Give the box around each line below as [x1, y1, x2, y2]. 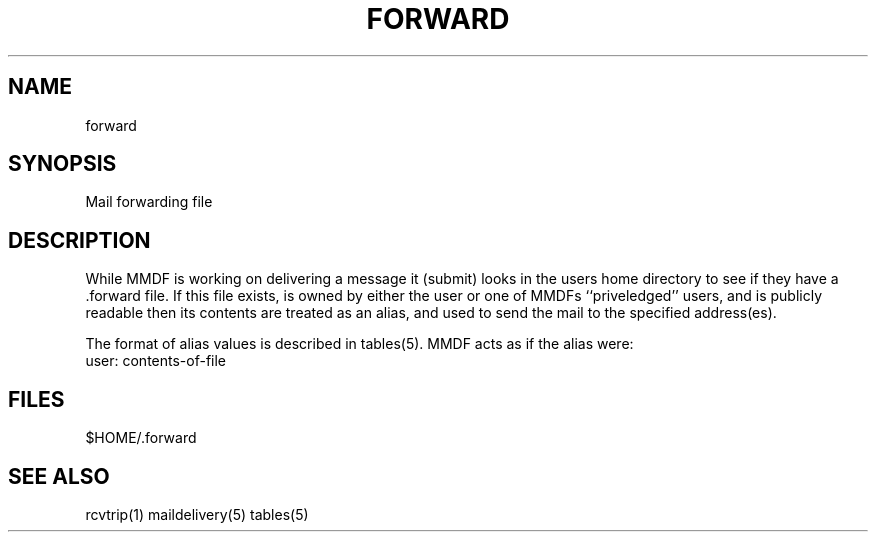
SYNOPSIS [8, 151, 117, 177]
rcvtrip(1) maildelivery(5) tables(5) [85, 505, 309, 523]
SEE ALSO [8, 463, 110, 489]
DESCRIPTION [8, 227, 151, 253]
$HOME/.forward [85, 429, 197, 447]
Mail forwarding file [85, 193, 213, 211]
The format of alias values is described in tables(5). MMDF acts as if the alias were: [85, 335, 634, 353]
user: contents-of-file [85, 352, 227, 370]
